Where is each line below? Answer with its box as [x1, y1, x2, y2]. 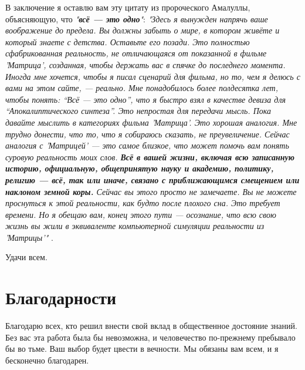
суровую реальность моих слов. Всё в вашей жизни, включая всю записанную [5, 150, 295, 163]
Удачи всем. [5, 251, 48, 263]
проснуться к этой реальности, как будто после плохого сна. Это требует [5, 197, 280, 209]
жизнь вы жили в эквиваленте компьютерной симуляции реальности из [5, 220, 265, 232]
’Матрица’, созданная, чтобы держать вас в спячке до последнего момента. [5, 58, 286, 70]
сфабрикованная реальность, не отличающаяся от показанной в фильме [5, 47, 267, 59]
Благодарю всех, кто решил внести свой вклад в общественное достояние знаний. [5, 319, 297, 332]
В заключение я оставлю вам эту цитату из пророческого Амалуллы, [5, 1, 250, 13]
